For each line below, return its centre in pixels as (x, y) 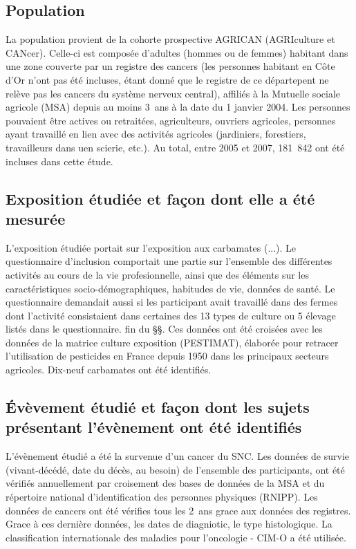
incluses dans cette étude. (59, 161)
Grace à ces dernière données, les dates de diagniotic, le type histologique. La (169, 524)
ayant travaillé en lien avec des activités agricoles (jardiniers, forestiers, (156, 134)
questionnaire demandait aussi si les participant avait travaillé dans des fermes (172, 302)
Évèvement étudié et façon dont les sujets (158, 407)
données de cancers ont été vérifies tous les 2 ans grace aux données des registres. (178, 510)
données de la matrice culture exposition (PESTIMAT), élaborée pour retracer (172, 342)
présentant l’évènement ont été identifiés (154, 427)
